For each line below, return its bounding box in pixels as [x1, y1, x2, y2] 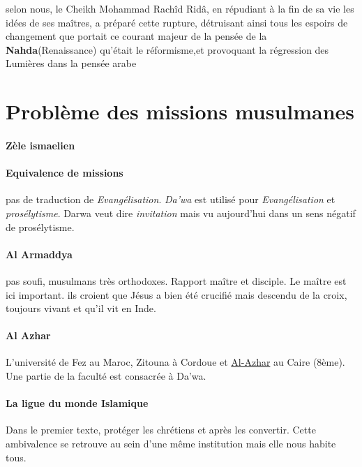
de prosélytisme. [6, 219, 75, 234]
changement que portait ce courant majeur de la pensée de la [6, 29, 267, 43]
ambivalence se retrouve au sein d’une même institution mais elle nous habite [6, 436, 336, 451]
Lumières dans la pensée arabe [6, 56, 137, 71]
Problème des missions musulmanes [6, 97, 355, 126]
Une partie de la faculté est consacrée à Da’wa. [6, 369, 206, 383]
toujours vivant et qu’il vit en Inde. [6, 301, 156, 316]
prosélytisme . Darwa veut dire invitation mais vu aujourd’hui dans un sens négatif [6, 205, 356, 220]
